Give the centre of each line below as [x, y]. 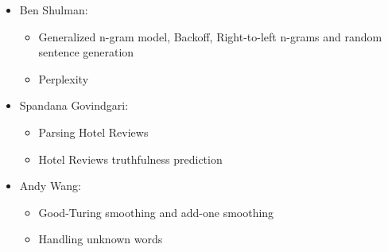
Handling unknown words [101, 239]
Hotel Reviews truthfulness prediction [130, 159]
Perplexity [64, 78]
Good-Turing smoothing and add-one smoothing [156, 212]
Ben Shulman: [54, 10]
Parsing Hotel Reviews [93, 132]
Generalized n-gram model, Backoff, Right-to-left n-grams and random [210, 36]
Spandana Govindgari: [74, 105]
